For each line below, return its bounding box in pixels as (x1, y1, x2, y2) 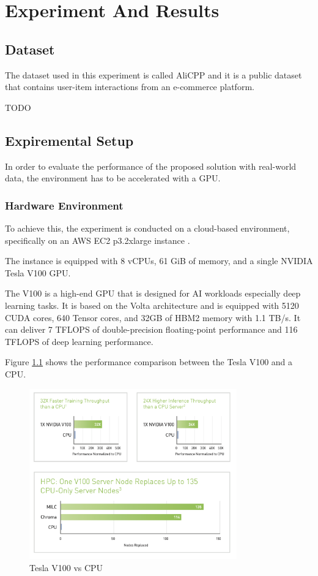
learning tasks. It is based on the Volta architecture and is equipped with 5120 (5, 298, 299, 311)
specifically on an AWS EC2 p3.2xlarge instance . (5, 233, 190, 246)
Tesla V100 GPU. (5, 266, 71, 279)
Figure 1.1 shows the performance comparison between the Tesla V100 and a (5, 355, 293, 368)
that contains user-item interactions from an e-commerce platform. (5, 80, 254, 93)
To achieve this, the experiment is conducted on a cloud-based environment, (5, 221, 290, 234)
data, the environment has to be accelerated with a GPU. (5, 172, 221, 184)
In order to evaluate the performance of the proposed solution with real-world (5, 159, 297, 172)
